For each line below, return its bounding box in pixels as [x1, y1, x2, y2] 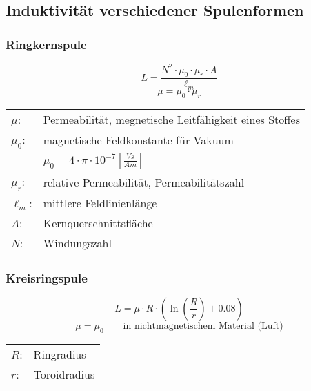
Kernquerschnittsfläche [43, 214, 153, 231]
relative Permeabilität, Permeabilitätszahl [43, 173, 245, 190]
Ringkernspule [6, 35, 87, 53]
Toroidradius [33, 365, 95, 382]
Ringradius [33, 345, 86, 362]
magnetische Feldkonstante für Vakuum [43, 131, 234, 148]
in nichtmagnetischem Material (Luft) [123, 321, 283, 332]
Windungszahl [43, 234, 112, 251]
